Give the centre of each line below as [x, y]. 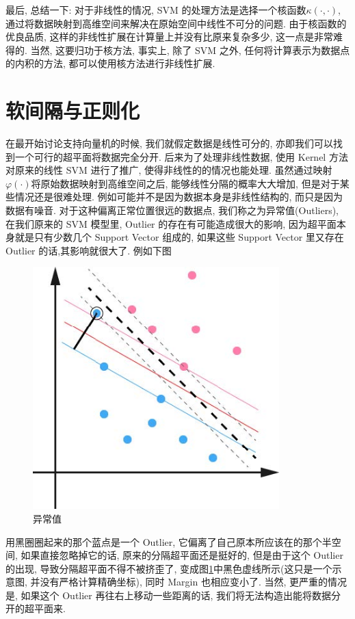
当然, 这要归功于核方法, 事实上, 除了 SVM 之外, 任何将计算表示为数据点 [190, 50]
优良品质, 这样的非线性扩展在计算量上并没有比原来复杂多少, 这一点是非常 [170, 37]
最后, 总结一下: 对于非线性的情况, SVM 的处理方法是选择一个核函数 [156, 10]
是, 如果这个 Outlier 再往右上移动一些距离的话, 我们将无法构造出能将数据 [169, 595]
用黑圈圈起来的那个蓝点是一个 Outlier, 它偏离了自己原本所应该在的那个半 [169, 541]
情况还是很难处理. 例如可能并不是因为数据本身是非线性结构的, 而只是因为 [179, 197]
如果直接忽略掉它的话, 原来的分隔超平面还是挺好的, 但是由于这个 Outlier [182, 555]
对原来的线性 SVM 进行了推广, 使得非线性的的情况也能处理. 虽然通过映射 [169, 170]
